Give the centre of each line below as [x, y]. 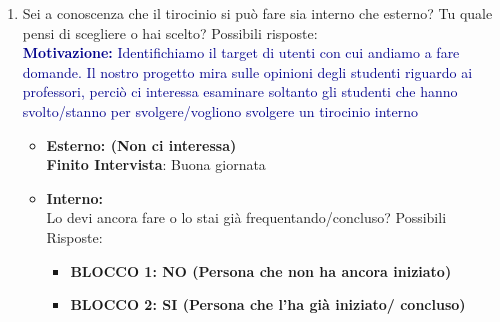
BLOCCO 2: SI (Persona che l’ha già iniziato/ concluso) [268, 304]
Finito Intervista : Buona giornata [156, 164]
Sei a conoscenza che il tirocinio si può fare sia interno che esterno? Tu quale [257, 13]
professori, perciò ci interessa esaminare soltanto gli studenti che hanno [240, 91]
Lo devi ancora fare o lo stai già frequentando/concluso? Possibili [246, 217]
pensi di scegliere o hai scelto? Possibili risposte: [170, 32]
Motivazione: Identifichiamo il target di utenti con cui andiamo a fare [241, 52]
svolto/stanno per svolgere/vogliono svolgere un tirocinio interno [220, 110]
